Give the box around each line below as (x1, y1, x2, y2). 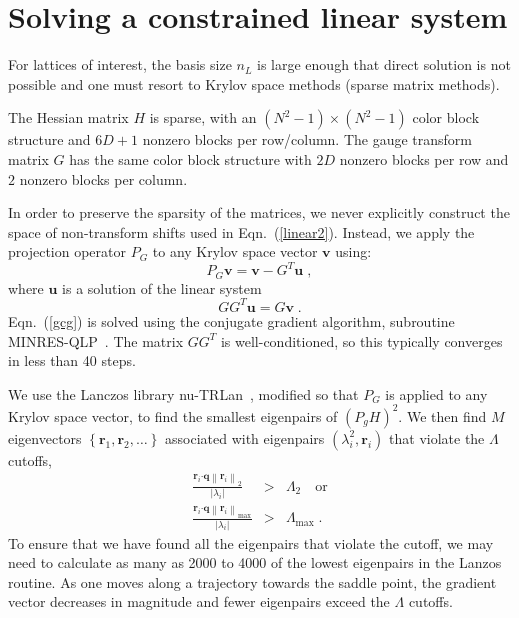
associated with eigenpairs (165, 427, 325, 448)
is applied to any (385, 383, 488, 404)
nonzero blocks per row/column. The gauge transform (142, 129, 473, 150)
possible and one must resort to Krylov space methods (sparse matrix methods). (8, 73, 500, 94)
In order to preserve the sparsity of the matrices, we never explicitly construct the (8, 202, 510, 223)
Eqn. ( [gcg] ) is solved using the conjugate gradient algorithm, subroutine (8, 310, 455, 331)
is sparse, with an (149, 107, 257, 128)
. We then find (398, 405, 487, 426)
